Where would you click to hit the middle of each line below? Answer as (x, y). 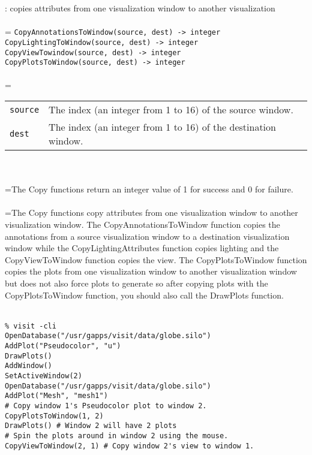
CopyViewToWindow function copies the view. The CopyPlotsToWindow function (156, 259)
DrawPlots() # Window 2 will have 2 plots (91, 426)
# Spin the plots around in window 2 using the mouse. (117, 436)
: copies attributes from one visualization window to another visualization (140, 8)
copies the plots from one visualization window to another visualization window (151, 271)
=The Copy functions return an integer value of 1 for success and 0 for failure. (149, 189)
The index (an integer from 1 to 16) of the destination (162, 127)
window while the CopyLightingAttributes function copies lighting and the (142, 248)
